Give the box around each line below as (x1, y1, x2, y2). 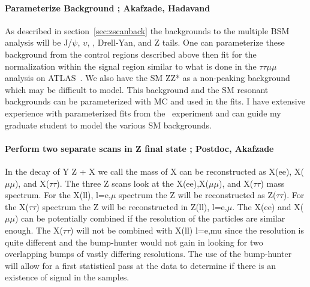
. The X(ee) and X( (232, 200, 304, 213)
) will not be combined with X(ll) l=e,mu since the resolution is (70, 223, 305, 236)
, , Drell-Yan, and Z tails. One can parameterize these (87, 36, 285, 49)
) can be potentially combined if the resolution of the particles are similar (14, 212, 285, 225)
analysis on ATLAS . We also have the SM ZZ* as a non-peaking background (5, 71, 290, 84)
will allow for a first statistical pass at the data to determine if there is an (5, 259, 276, 271)
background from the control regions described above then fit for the (5, 47, 257, 60)
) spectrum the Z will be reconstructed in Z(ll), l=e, (36, 200, 227, 213)
